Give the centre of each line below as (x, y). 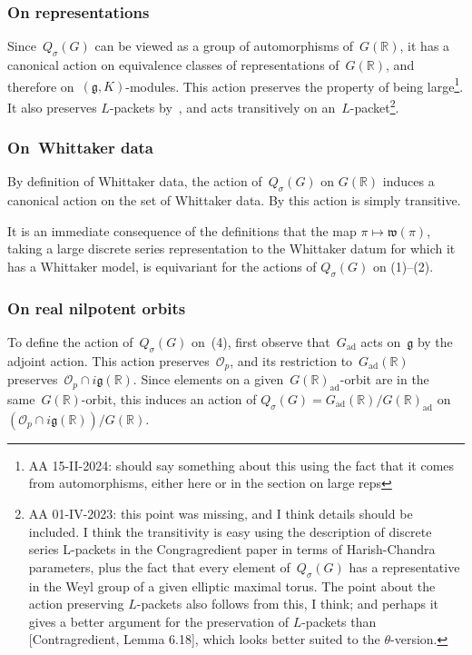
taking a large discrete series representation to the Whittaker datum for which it (231, 248)
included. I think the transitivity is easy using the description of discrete (230, 531)
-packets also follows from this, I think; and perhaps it (287, 604)
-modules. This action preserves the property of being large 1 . (295, 84)
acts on (381, 341)
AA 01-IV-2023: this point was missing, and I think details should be (221, 513)
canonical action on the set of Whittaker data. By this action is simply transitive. (234, 200)
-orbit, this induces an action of (169, 398)
